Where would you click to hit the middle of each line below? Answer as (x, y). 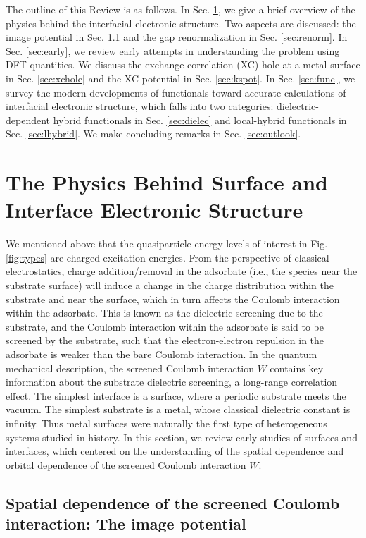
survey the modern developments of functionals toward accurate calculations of (176, 92)
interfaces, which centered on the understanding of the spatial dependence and (175, 451)
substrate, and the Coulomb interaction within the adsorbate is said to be (165, 326)
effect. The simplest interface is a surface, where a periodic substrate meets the (176, 395)
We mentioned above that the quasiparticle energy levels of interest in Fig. (167, 244)
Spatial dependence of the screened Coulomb (173, 502)
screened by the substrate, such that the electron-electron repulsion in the (165, 340)
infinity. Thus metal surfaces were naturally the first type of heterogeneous (166, 423)
